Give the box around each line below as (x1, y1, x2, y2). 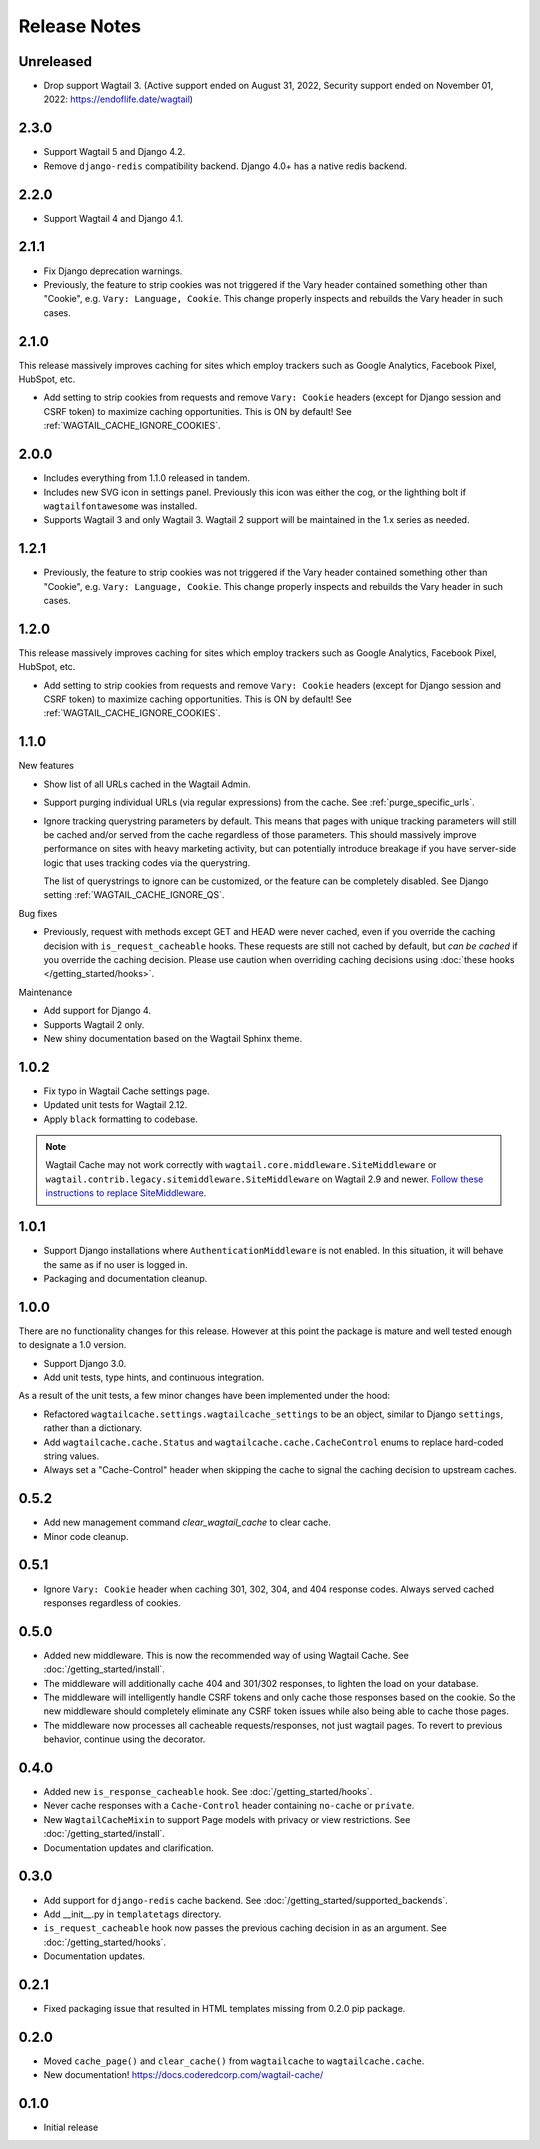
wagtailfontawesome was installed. (43, 500, 198, 512)
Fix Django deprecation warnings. (43, 265, 183, 277)
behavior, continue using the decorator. (43, 1733, 206, 1745)
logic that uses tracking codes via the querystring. (43, 856, 251, 869)
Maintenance (18, 986, 73, 998)
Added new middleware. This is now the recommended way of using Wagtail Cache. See (43, 1649, 409, 1661)
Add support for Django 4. (43, 1005, 152, 1017)
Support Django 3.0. (43, 1357, 127, 1369)
